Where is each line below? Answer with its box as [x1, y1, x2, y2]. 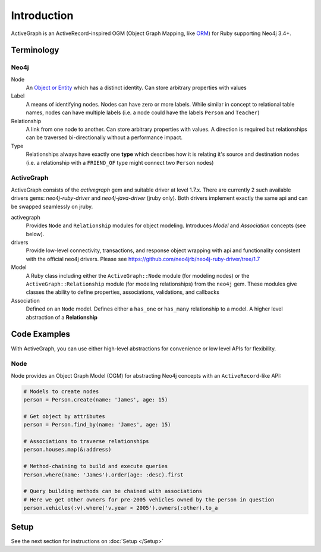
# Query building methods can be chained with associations [23, 488, 203, 495]
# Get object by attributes [23, 413, 105, 419]
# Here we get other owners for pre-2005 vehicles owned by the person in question [23, 496, 275, 503]
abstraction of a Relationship [26, 313, 98, 321]
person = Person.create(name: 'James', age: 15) [23, 396, 168, 403]
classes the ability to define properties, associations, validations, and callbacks [26, 288, 220, 296]
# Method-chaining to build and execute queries [23, 463, 168, 470]
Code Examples [11, 329, 71, 339]
